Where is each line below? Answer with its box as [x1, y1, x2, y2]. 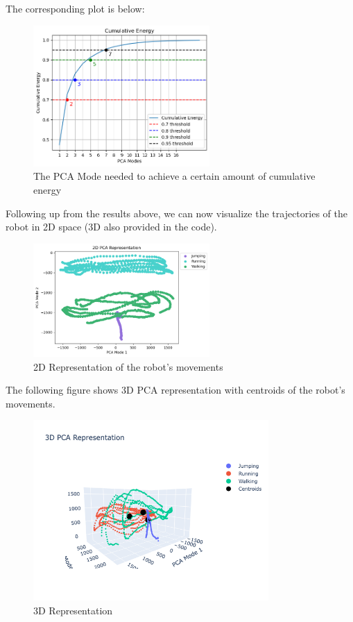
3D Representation [33, 603, 113, 617]
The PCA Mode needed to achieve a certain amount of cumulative [33, 169, 316, 183]
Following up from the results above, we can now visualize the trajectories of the [6, 205, 347, 220]
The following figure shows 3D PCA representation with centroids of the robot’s [6, 383, 345, 397]
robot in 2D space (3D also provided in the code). [6, 219, 217, 234]
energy [33, 183, 62, 197]
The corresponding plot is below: [6, 1, 145, 15]
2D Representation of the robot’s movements [33, 359, 223, 373]
